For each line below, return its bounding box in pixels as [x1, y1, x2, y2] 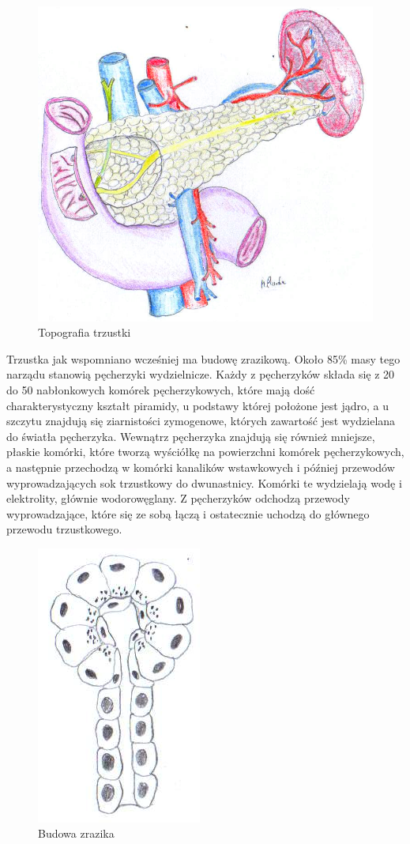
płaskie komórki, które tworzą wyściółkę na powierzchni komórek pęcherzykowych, [6, 443, 404, 460]
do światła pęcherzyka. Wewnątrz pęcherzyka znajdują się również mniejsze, [6, 428, 375, 444]
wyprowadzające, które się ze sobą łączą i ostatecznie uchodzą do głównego [6, 505, 370, 522]
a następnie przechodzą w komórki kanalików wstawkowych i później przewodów [6, 458, 395, 475]
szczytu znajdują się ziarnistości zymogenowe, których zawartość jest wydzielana [6, 413, 396, 429]
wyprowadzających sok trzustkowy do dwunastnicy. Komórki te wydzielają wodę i [6, 474, 402, 491]
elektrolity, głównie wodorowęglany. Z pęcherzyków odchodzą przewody [6, 490, 350, 507]
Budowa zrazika [38, 825, 115, 842]
